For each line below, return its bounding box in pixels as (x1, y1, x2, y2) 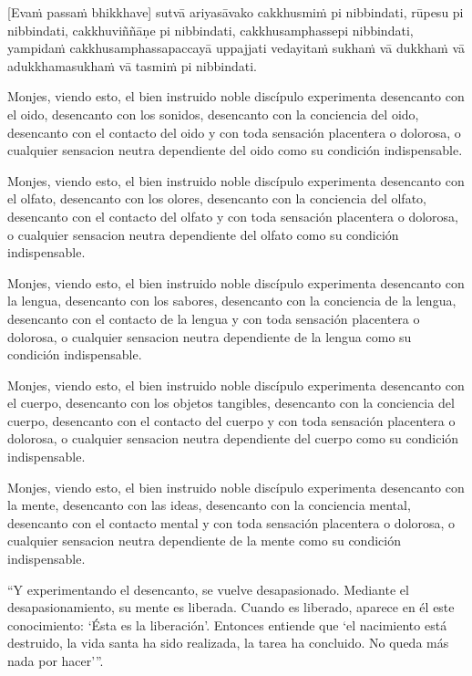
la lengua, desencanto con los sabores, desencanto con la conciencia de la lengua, (7, 291, 457, 310)
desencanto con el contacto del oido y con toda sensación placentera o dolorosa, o (7, 122, 461, 141)
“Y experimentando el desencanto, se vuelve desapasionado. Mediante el (7, 579, 409, 598)
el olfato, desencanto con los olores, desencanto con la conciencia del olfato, (7, 189, 426, 208)
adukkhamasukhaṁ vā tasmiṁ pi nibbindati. (7, 56, 257, 75)
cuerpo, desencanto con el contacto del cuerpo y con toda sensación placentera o (7, 411, 456, 430)
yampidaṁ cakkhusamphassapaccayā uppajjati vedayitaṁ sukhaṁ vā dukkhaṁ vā (7, 38, 465, 57)
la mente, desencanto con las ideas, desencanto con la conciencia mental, (7, 495, 411, 515)
